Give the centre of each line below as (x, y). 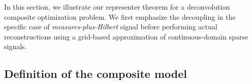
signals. (15, 46)
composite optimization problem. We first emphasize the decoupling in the (120, 16)
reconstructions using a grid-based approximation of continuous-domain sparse (126, 36)
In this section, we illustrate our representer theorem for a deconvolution (117, 7)
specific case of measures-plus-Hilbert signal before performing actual (111, 27)
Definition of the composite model (96, 74)
